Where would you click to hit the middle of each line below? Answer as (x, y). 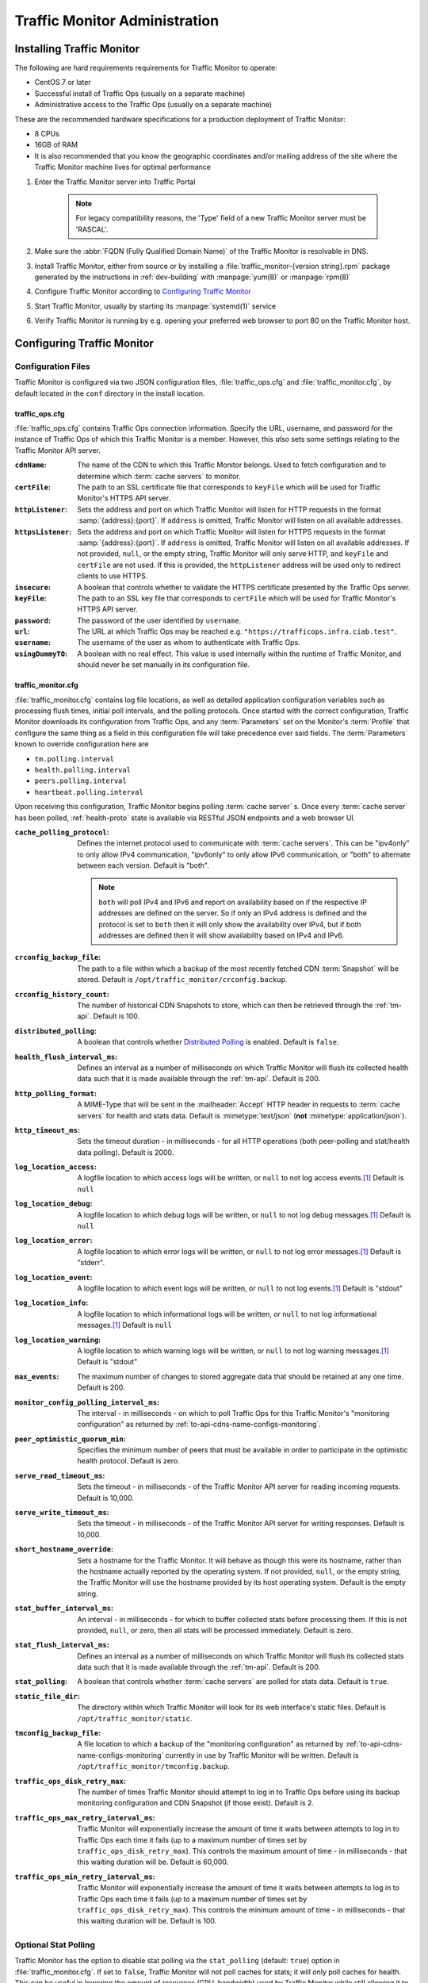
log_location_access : (55, 1167)
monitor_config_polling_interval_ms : (87, 1402)
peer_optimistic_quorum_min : (70, 1439)
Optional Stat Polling (55, 1945)
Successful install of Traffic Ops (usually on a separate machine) (140, 93)
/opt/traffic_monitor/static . (135, 1718)
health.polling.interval (82, 770)
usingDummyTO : (41, 654)
